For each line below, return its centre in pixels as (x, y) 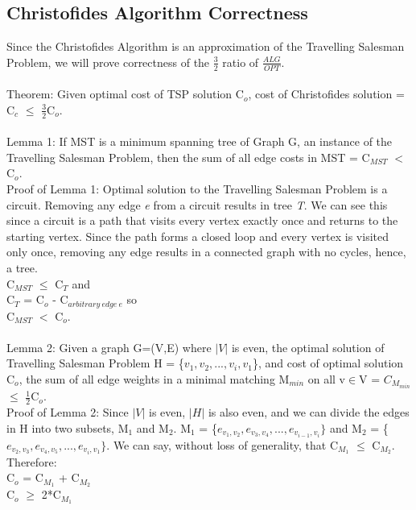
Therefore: (32, 461)
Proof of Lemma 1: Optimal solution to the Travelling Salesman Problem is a (197, 189)
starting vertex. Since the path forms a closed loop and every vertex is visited (198, 236)
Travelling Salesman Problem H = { (95, 363)
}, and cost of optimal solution (328, 363)
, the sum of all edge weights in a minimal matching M (154, 379)
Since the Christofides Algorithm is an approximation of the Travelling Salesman (206, 46)
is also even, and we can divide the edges (309, 411)
